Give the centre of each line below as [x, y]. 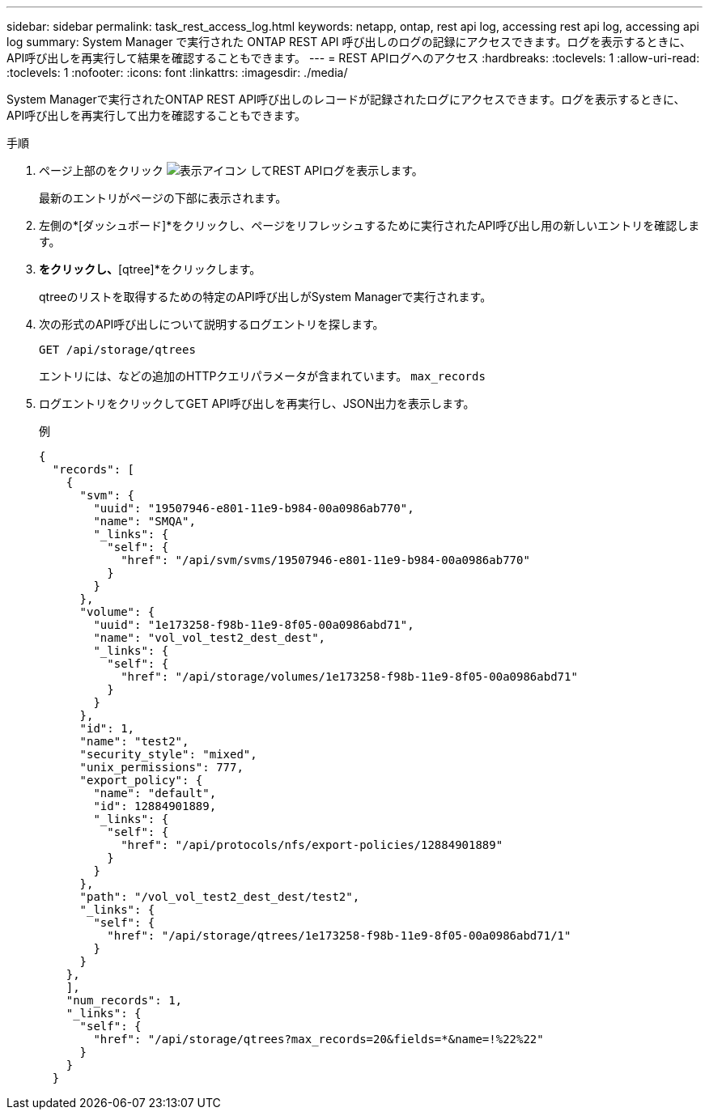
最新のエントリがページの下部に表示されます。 [163, 198]
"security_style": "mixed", [168, 754]
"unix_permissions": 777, [161, 767]
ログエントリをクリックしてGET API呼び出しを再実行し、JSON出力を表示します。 [257, 403]
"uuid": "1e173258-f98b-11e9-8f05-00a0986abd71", [254, 625]
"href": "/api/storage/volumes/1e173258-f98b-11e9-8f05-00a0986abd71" [349, 677]
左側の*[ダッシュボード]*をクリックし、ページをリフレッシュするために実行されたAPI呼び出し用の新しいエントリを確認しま [369, 225]
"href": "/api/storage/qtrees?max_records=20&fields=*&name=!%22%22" [318, 1039]
